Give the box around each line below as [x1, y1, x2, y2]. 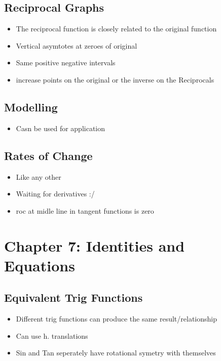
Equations [4, 255, 75, 275]
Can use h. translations [16, 330, 88, 341]
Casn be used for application [16, 123, 105, 133]
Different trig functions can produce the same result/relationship [16, 313, 217, 324]
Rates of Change [4, 147, 93, 163]
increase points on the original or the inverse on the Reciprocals [16, 74, 214, 85]
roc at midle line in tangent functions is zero [16, 205, 154, 216]
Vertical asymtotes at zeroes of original [16, 40, 137, 51]
